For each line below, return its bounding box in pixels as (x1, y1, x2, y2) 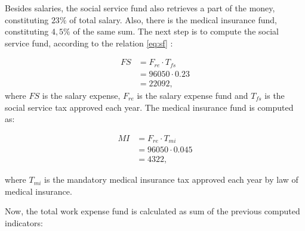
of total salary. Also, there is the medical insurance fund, (69, 13, 277, 26)
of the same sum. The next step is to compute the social (73, 25, 279, 38)
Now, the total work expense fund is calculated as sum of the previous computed (5, 205, 300, 217)
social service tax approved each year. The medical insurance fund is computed (5, 101, 294, 113)
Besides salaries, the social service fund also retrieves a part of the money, (5, 2, 275, 14)
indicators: (5, 217, 43, 229)
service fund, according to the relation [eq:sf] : (5, 36, 173, 49)
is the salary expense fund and (137, 89, 248, 101)
